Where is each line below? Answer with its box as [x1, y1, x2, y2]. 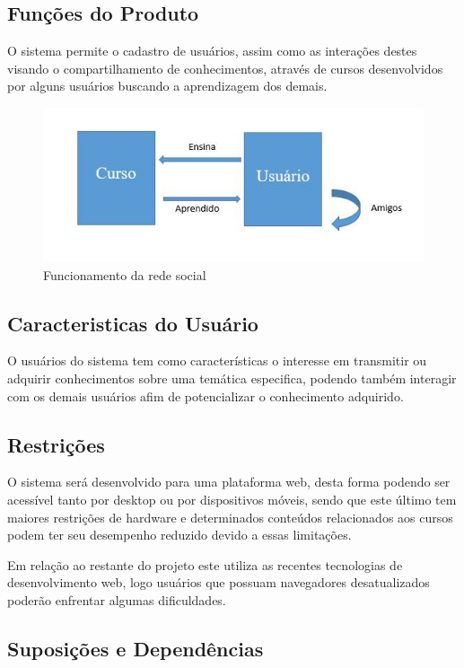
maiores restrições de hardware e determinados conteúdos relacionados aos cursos [7, 507, 453, 526]
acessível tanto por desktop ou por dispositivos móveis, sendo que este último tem [7, 490, 457, 509]
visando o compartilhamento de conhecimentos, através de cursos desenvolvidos [7, 58, 443, 77]
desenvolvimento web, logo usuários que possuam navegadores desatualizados [7, 573, 430, 592]
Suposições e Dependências [7, 635, 264, 662]
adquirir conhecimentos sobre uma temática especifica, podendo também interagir [7, 369, 457, 388]
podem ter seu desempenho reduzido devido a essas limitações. [7, 525, 352, 544]
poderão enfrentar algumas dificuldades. [7, 591, 226, 610]
